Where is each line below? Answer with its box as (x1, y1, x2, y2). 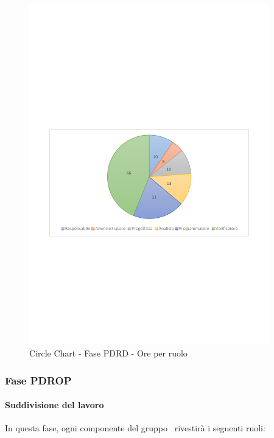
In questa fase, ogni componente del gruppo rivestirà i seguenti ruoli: (5, 422, 265, 434)
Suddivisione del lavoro (5, 398, 104, 411)
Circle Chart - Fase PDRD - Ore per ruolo (29, 347, 188, 360)
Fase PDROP (5, 372, 72, 388)
